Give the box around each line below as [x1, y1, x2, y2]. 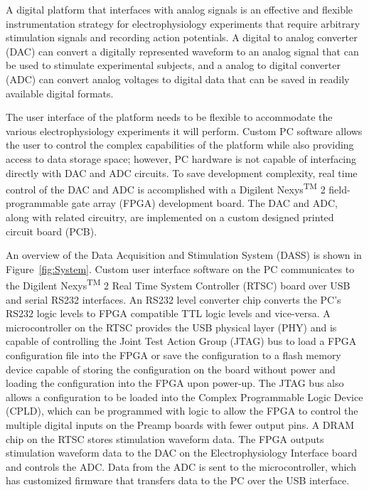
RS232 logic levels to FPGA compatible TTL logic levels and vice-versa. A [6, 306, 331, 321]
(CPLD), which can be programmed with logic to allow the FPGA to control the [6, 403, 358, 418]
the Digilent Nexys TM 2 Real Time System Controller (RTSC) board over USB [6, 276, 351, 292]
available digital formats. [6, 85, 114, 100]
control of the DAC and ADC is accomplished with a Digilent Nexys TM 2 [6, 180, 326, 196]
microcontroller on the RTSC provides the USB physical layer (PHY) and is [6, 319, 337, 334]
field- [328, 181, 351, 196]
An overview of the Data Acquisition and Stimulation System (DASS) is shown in [6, 247, 362, 262]
